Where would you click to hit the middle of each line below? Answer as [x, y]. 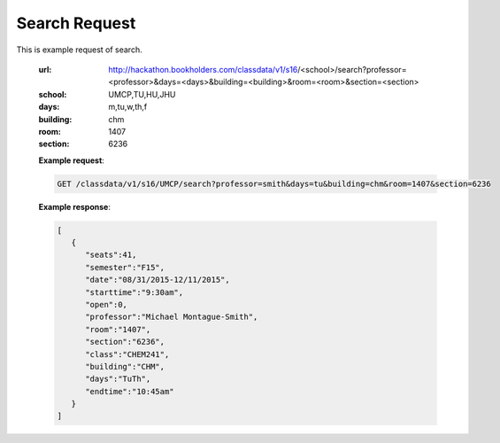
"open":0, [107, 304]
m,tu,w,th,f [128, 107]
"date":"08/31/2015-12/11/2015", [158, 280]
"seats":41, [111, 255]
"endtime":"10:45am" [130, 391]
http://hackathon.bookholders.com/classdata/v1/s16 [203, 69]
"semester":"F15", [125, 267]
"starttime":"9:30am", [135, 292]
